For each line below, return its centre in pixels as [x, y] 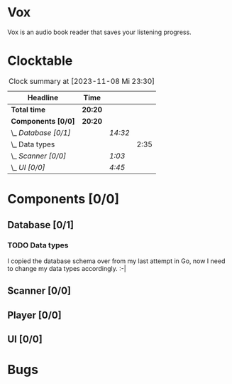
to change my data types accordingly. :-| [67, 268]
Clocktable [40, 61]
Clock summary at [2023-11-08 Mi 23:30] [82, 81]
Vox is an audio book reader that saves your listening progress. [99, 32]
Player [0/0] [34, 315]
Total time [28, 110]
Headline [43, 97]
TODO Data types [38, 245]
